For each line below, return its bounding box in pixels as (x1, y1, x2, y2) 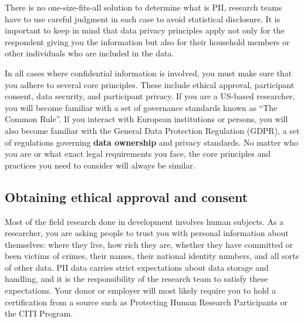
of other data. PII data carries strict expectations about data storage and (5, 261, 269, 273)
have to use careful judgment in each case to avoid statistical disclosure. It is (5, 12, 281, 25)
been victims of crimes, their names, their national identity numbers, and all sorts (5, 250, 299, 262)
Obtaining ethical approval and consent (5, 187, 248, 206)
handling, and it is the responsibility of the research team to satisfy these (5, 272, 268, 285)
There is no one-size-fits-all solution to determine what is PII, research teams (5, 1, 282, 13)
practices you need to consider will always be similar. (5, 159, 195, 171)
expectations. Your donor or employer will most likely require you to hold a (5, 284, 276, 297)
